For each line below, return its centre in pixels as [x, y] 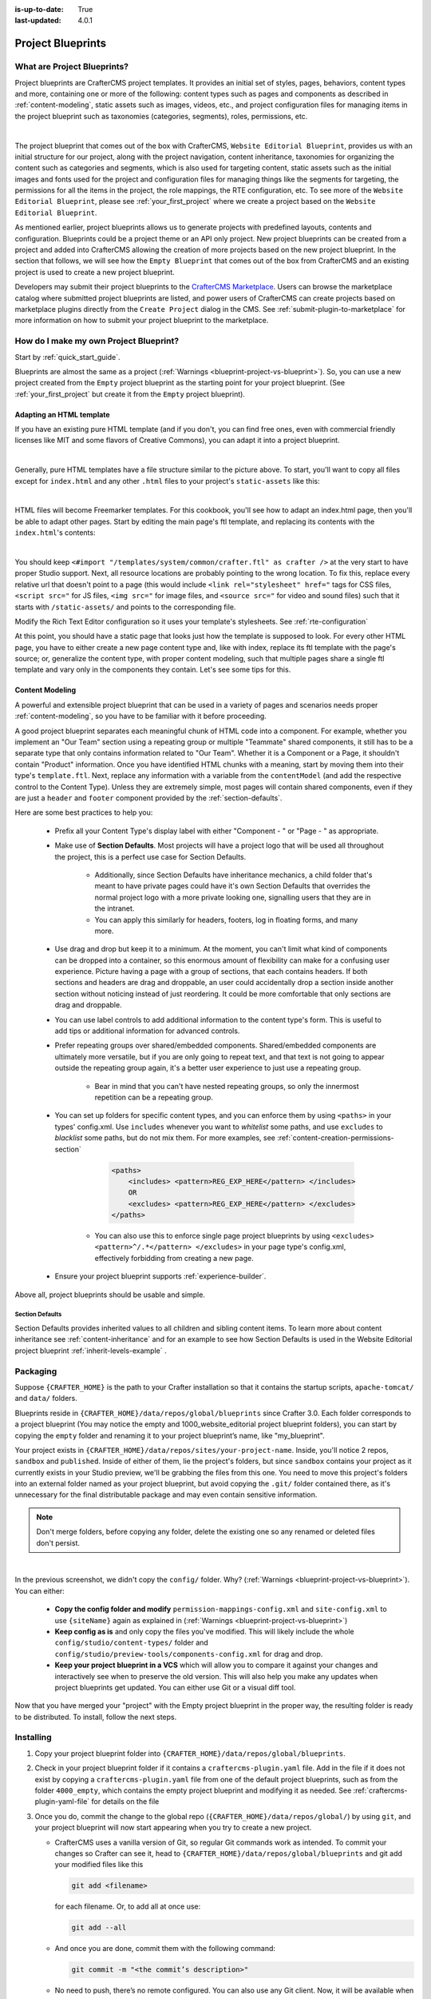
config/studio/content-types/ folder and [132, 1642]
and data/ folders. [46, 1399]
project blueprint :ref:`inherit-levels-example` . [91, 1351]
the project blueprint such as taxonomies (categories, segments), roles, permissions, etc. [161, 116]
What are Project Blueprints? [72, 66]
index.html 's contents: [55, 533]
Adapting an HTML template [63, 414]
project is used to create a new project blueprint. [95, 272]
